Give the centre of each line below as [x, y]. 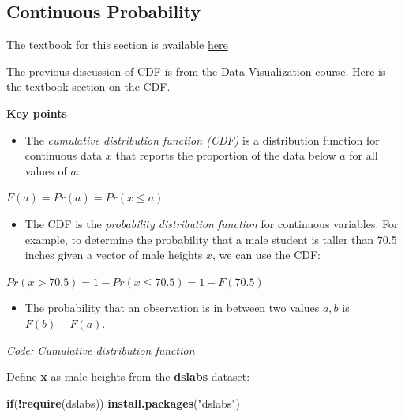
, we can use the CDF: [266, 255]
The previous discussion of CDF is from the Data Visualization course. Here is [196, 71]
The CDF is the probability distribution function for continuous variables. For [212, 223]
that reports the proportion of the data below [226, 155]
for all [364, 155]
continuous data [64, 155]
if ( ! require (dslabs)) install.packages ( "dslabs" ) [123, 402]
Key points [37, 113]
